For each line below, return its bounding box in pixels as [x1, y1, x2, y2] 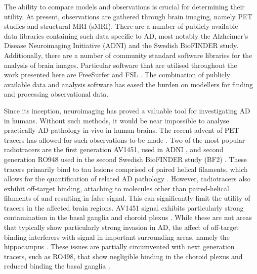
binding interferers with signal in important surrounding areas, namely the [4, 231, 230, 242]
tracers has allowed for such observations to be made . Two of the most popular [4, 134, 245, 145]
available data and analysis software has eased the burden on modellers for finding [4, 79, 253, 89]
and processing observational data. [4, 89, 109, 99]
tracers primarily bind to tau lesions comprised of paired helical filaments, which [4, 164, 248, 174]
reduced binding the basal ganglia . [4, 261, 110, 271]
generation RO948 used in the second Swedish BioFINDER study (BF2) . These [4, 154, 247, 164]
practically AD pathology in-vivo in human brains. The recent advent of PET [4, 125, 239, 135]
